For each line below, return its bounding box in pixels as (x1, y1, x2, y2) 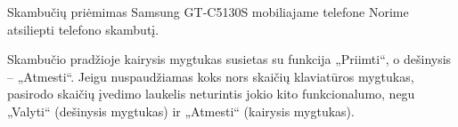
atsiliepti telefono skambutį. (7, 20, 159, 38)
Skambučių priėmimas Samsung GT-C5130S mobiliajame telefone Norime (7, 3, 409, 20)
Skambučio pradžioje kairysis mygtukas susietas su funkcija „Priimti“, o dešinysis (7, 50, 452, 68)
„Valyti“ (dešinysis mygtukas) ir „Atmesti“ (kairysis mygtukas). (7, 101, 355, 120)
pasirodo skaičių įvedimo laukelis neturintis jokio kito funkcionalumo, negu (7, 84, 415, 103)
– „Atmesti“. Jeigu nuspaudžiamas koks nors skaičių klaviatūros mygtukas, (7, 67, 414, 85)
